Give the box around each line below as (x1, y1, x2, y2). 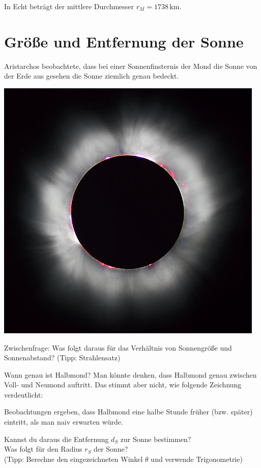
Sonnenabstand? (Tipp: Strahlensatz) (4, 352, 121, 363)
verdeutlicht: (4, 389, 43, 400)
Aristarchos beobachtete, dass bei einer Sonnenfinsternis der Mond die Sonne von (4, 60, 257, 71)
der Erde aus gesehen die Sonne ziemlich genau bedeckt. (4, 70, 179, 81)
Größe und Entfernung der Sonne (4, 31, 244, 52)
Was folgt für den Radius (4, 444, 82, 454)
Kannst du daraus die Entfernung (4, 433, 109, 444)
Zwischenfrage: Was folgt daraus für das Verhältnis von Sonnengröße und (4, 342, 232, 353)
